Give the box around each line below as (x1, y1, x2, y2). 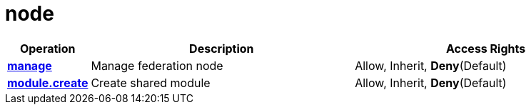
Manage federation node (91, 58, 223, 73)
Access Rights (445, 41, 526, 56)
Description (189, 41, 254, 56)
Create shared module (91, 75, 211, 90)
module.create (7, 75, 88, 90)
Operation (19, 41, 76, 56)
